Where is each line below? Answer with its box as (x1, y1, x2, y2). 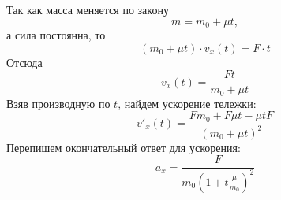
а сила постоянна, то (6, 27, 106, 43)
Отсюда (6, 54, 43, 70)
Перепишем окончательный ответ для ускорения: (6, 139, 241, 155)
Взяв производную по (6, 94, 111, 111)
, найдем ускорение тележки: (118, 94, 257, 111)
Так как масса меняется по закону (6, 2, 169, 17)
